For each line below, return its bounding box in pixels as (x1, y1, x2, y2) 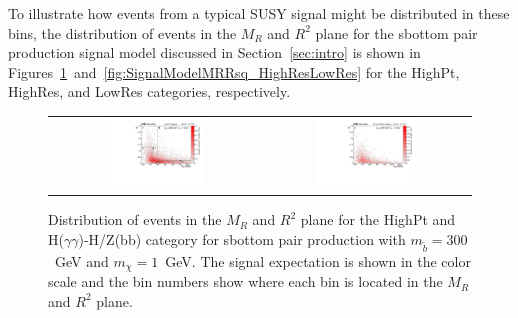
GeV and (54, 250, 109, 271)
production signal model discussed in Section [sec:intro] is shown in (8, 42, 421, 63)
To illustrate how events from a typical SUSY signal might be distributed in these (8, 3, 510, 23)
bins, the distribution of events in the (8, 22, 237, 43)
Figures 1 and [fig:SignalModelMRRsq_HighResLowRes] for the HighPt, (8, 61, 460, 82)
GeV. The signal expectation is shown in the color (165, 250, 471, 271)
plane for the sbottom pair (315, 22, 478, 43)
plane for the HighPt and (300, 209, 456, 230)
